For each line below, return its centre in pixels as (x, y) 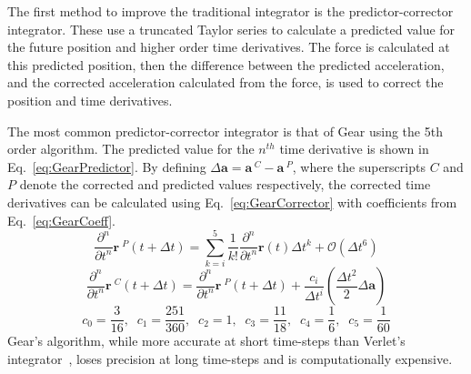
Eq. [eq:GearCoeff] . (61, 220)
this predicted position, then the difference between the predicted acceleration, (226, 64)
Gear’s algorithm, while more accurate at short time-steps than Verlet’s (206, 341)
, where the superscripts (359, 166)
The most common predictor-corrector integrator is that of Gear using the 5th (225, 131)
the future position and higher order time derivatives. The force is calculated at (229, 47)
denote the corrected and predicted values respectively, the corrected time (225, 184)
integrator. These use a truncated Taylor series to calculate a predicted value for (231, 29)
